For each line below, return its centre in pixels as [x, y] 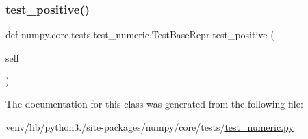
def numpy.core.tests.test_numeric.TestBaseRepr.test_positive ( [140, 35]
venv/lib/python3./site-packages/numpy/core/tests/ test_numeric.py [150, 126]
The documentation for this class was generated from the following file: [154, 103]
